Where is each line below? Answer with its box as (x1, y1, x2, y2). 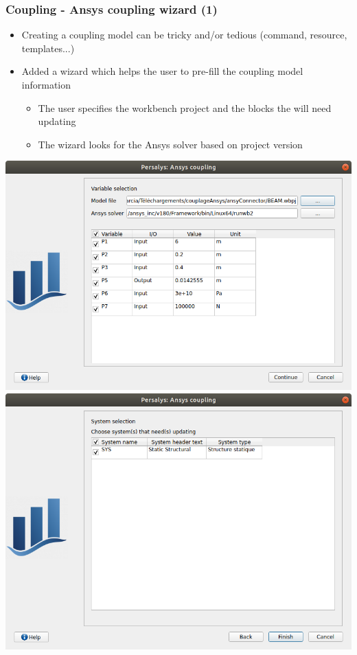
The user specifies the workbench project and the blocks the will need (38, 100, 332, 115)
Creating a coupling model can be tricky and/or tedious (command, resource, (21, 27, 347, 42)
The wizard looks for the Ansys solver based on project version (38, 137, 303, 151)
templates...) (21, 41, 75, 55)
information (21, 78, 71, 91)
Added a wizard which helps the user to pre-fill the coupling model (21, 64, 303, 78)
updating (38, 114, 76, 128)
